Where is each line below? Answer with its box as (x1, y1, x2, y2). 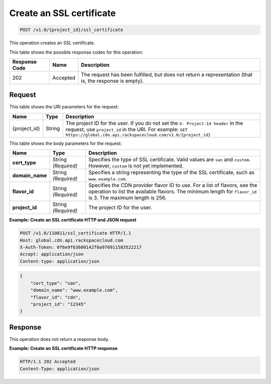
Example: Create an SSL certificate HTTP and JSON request (9, 217, 137, 223)
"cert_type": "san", (30, 280, 81, 286)
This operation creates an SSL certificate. (9, 40, 95, 46)
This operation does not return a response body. (9, 336, 110, 342)
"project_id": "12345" (30, 301, 86, 307)
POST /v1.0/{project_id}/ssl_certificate (20, 27, 123, 33)
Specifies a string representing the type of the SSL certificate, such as (88, 169, 254, 176)
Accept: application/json (20, 251, 84, 257)
